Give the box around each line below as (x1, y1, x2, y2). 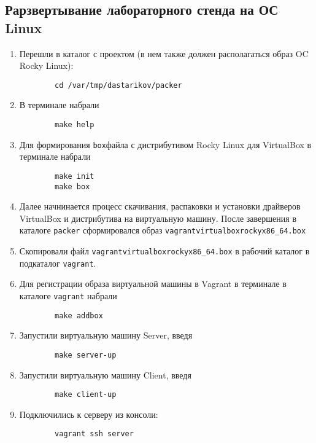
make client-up (55, 390, 117, 399)
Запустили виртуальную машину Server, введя (19, 329, 193, 342)
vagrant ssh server (55, 429, 134, 439)
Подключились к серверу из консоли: (19, 407, 158, 420)
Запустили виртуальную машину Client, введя (19, 368, 191, 381)
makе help (55, 120, 94, 130)
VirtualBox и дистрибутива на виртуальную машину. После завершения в (19, 211, 297, 224)
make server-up (55, 350, 117, 359)
